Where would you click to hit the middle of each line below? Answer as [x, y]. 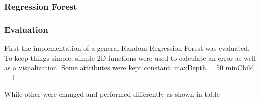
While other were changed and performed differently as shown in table [112, 94]
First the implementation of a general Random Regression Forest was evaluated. [127, 48]
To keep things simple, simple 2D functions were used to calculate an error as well [130, 57]
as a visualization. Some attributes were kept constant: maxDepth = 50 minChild [129, 67]
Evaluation [26, 29]
